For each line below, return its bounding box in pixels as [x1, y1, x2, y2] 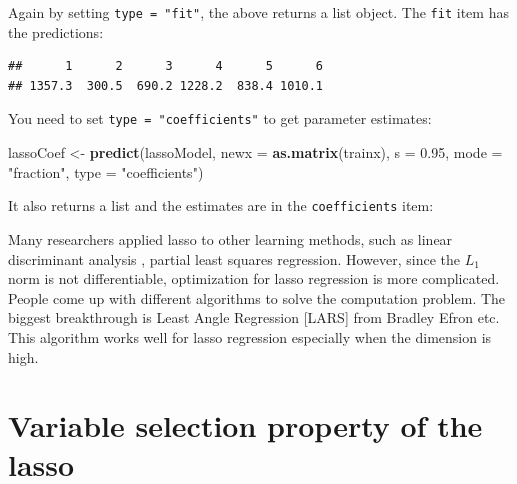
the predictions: [8, 21, 104, 42]
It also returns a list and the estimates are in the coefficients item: [8, 195, 434, 216]
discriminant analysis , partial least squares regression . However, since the [8, 248, 461, 269]
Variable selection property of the [8, 405, 483, 446]
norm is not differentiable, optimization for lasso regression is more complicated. [8, 268, 500, 289]
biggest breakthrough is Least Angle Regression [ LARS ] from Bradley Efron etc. [8, 307, 500, 328]
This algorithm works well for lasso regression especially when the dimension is [8, 326, 492, 347]
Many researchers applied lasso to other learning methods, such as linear [8, 228, 453, 249]
